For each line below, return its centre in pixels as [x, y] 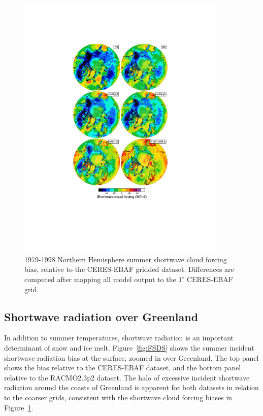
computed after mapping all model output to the [100, 279]
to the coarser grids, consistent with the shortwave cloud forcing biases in [118, 397]
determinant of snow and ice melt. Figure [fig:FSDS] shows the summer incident [129, 348]
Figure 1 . [19, 407]
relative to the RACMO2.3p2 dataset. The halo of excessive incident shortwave [127, 377]
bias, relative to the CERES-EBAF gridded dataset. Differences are [129, 269]
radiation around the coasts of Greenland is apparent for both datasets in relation [131, 387]
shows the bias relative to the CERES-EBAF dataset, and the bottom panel [123, 368]
